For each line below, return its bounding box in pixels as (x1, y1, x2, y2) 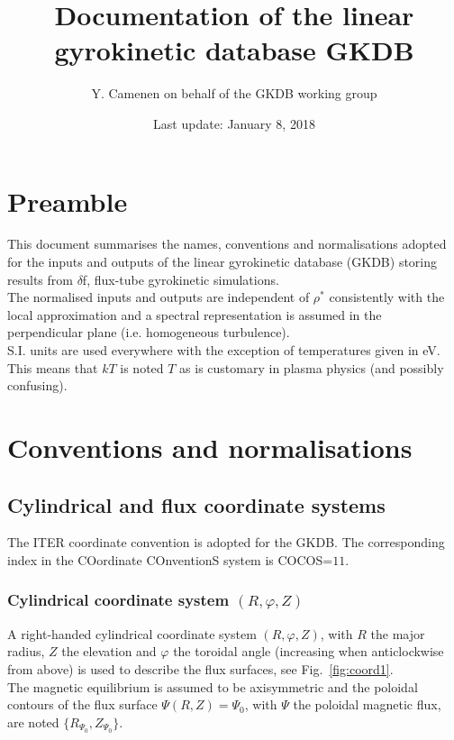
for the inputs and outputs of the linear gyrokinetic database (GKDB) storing (7, 252, 438, 271)
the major (370, 624, 425, 643)
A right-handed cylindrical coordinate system (7, 624, 257, 643)
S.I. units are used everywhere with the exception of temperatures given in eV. (7, 341, 440, 359)
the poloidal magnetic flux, (293, 695, 441, 714)
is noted (120, 358, 164, 377)
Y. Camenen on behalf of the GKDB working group (91, 84, 377, 103)
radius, (7, 642, 45, 661)
